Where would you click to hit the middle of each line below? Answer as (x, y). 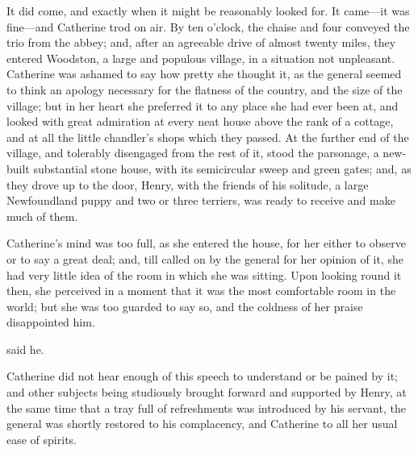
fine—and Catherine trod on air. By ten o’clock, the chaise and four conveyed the (208, 26)
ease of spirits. (42, 439)
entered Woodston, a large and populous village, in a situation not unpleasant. (201, 58)
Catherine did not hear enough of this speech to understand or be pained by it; (202, 376)
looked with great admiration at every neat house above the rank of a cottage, (200, 121)
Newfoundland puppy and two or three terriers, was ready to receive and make (201, 200)
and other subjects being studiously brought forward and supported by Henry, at (207, 392)
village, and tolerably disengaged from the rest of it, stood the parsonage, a (193, 153)
